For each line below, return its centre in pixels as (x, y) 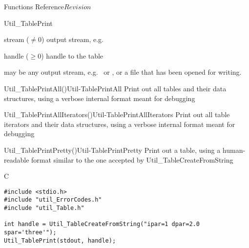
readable (17, 159)
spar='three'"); (30, 232)
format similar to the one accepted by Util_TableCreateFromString (132, 159)
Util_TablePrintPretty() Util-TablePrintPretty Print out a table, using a (112, 150)
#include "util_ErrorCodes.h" (53, 200)
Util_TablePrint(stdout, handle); (60, 240)
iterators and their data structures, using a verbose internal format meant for (120, 124)
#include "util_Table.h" (44, 208)
